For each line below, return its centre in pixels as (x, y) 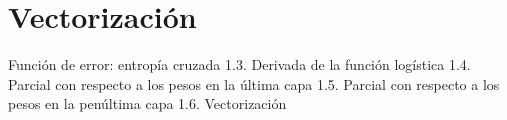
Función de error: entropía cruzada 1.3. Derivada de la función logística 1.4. (239, 64)
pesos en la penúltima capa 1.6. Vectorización (147, 103)
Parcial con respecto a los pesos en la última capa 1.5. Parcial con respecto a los (254, 83)
